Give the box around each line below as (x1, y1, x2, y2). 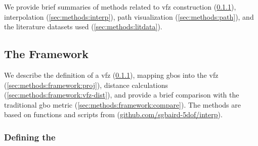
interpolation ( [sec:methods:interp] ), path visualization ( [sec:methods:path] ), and (4, 11, 254, 22)
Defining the (4, 130, 56, 143)
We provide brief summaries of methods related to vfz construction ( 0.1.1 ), (4, 2, 236, 12)
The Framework (4, 46, 89, 62)
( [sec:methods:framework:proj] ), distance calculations (4, 79, 168, 90)
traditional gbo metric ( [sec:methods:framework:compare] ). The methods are (4, 99, 241, 110)
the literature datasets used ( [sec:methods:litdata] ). (4, 21, 162, 32)
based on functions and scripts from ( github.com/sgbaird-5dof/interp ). (4, 109, 223, 120)
